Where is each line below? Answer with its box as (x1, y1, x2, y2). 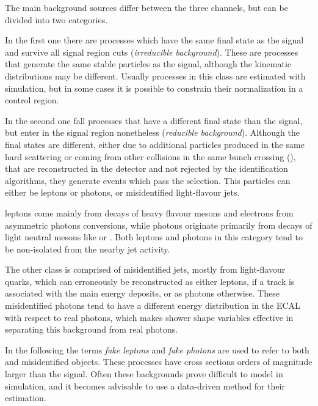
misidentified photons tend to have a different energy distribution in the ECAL (5, 299, 300, 312)
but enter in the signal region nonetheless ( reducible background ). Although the (5, 126, 300, 139)
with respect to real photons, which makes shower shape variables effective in (5, 311, 294, 323)
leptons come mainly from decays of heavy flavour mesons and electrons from (5, 206, 294, 219)
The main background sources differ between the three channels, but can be (5, 1, 288, 13)
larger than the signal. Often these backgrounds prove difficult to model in (5, 367, 283, 380)
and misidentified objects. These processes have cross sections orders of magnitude (5, 355, 313, 368)
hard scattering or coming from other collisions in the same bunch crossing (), (5, 150, 296, 163)
